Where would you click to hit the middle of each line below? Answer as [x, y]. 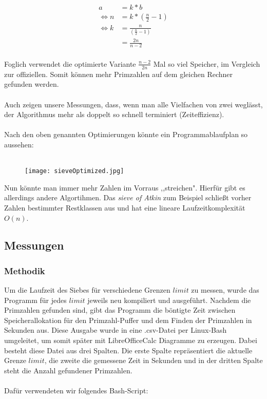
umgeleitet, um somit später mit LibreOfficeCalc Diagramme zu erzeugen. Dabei [131, 340]
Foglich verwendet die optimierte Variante [70, 63]
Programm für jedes [35, 300]
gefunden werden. [32, 84]
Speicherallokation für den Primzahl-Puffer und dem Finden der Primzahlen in [128, 320]
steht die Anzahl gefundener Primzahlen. [68, 370]
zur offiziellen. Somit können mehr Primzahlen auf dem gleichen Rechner [119, 74]
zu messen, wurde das [225, 290]
